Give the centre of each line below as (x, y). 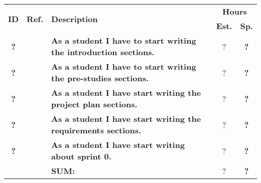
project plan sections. (94, 104)
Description (75, 19)
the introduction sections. (103, 52)
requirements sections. (96, 130)
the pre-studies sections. (100, 78)
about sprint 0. (81, 156)
